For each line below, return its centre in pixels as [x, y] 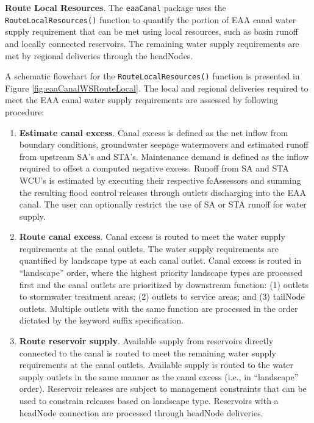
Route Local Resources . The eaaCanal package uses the [116, 7]
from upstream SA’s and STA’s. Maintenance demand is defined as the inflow [164, 156]
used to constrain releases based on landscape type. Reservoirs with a [149, 400]
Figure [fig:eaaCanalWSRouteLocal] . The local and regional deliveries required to [157, 88]
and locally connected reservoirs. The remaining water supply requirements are [152, 43]
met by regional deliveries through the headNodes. [99, 55]
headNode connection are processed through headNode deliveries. [141, 412]
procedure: [25, 111]
